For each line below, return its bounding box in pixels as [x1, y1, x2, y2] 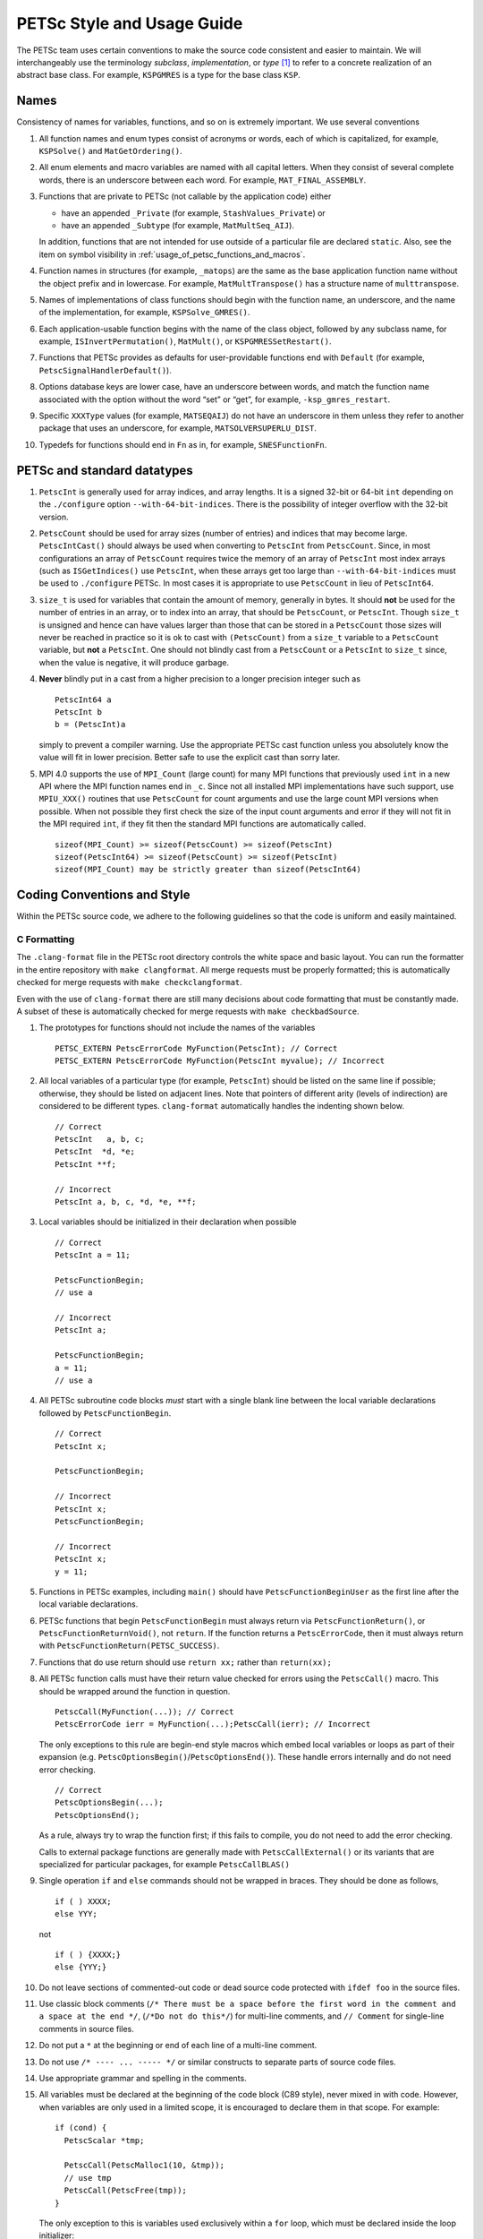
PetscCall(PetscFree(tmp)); [64, 2185, 188, 2196]
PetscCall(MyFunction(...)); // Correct [55, 1707, 234, 1717]
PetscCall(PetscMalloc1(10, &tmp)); [64, 2160, 225, 2171]
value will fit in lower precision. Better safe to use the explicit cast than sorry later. [38, 752, 341, 763]
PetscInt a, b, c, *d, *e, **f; [55, 1197, 197, 1206]
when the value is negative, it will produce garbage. [38, 656, 230, 667]
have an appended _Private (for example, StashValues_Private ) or [61, 207, 326, 219]
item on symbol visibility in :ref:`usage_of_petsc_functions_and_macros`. [38, 249, 306, 260]
